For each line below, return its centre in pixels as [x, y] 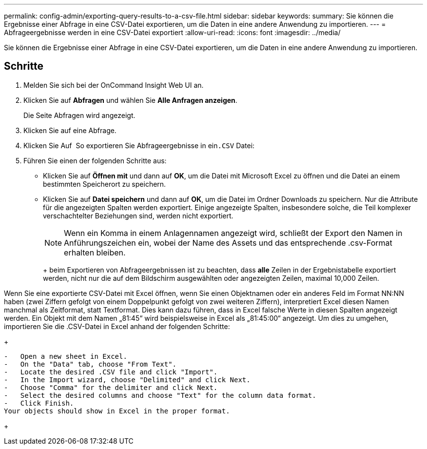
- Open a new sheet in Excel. [66, 356]
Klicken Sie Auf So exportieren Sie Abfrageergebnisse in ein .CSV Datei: [139, 145]
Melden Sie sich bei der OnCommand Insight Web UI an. [114, 85]
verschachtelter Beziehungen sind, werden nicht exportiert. [138, 215]
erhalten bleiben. [95, 252]
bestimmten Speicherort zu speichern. [105, 184]
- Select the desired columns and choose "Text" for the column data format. [160, 395]
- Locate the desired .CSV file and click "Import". [111, 372]
